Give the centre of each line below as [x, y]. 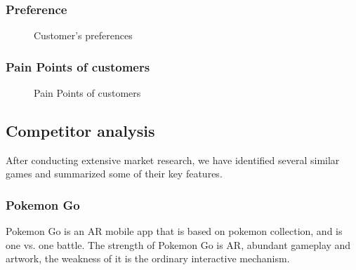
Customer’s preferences [83, 35]
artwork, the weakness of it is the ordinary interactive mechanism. [148, 258]
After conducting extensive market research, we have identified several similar [173, 160]
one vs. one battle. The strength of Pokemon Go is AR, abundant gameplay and [178, 244]
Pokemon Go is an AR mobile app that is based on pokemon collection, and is [174, 231]
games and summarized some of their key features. [114, 174]
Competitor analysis [80, 131]
